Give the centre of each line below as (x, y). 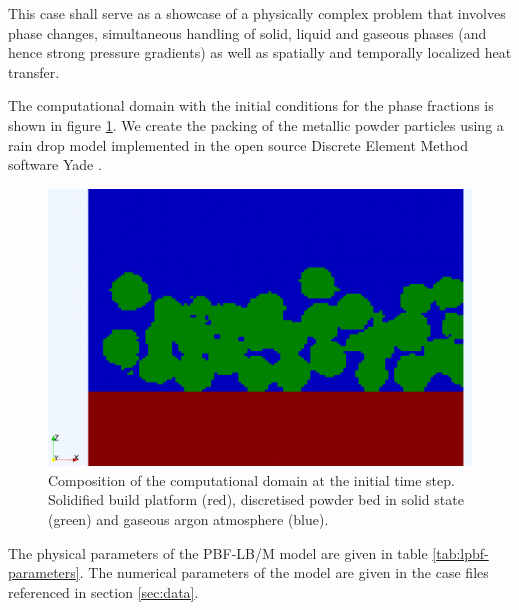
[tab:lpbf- (460, 552)
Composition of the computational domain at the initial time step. (251, 479)
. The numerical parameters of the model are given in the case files (284, 572)
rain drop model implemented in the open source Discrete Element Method (238, 144)
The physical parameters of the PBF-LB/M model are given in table (218, 552)
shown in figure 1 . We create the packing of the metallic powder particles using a (256, 124)
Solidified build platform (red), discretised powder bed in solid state (256, 499)
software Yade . (55, 164)
